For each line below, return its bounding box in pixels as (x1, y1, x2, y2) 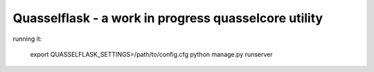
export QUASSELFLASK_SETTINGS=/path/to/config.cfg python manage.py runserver (30, 50, 273, 58)
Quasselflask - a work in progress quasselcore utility (12, 10, 323, 26)
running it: (12, 35, 42, 43)
